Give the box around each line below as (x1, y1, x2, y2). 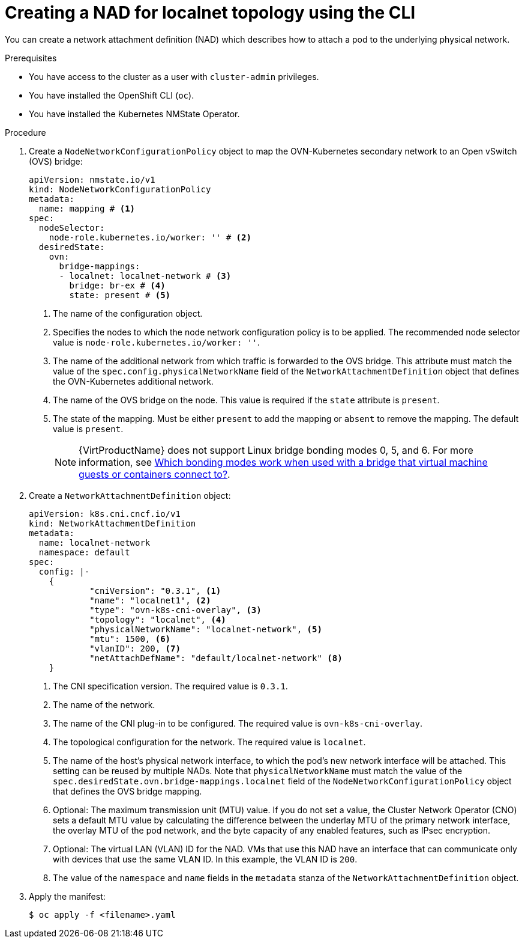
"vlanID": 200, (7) (89, 643, 181, 653)
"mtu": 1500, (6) (89, 633, 171, 644)
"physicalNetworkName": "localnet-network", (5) (89, 624, 322, 634)
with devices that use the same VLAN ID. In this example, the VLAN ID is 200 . (53, 853, 358, 864)
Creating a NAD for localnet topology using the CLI (5, 2, 416, 23)
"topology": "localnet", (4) (89, 614, 226, 624)
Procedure (5, 127, 46, 138)
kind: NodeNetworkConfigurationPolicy (29, 184, 211, 194)
